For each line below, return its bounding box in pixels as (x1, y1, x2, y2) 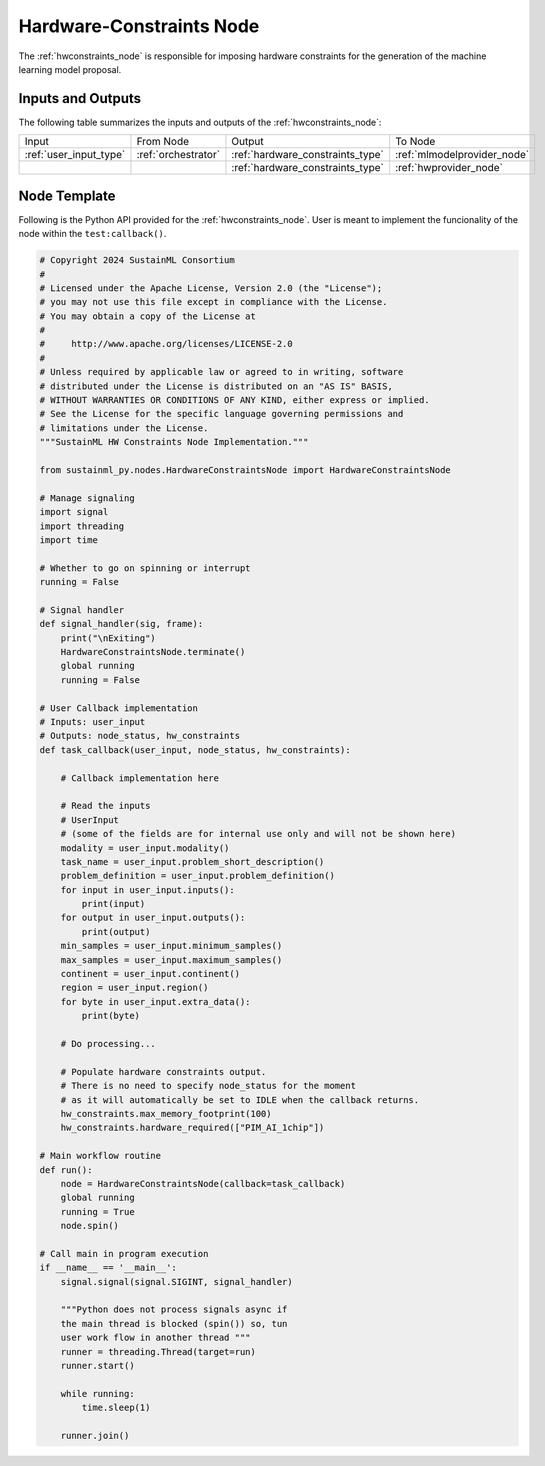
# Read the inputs (60, 800, 151, 812)
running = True (60, 1206, 135, 1217)
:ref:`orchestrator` (136, 148, 220, 162)
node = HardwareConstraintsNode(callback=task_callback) (60, 1178, 346, 1189)
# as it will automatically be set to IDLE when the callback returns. (60, 1094, 420, 1105)
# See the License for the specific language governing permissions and (39, 408, 404, 420)
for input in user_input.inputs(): (60, 884, 235, 895)
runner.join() (60, 1430, 130, 1441)
